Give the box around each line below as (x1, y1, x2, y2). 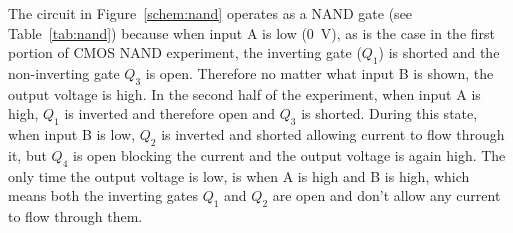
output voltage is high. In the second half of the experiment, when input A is (8, 83, 481, 104)
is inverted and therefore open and (64, 103, 276, 124)
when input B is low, (8, 124, 136, 145)
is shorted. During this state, (301, 103, 478, 124)
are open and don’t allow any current (272, 185, 501, 206)
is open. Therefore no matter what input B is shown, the (145, 62, 494, 83)
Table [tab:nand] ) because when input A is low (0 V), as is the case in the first (8, 22, 496, 43)
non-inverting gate (8, 62, 120, 83)
